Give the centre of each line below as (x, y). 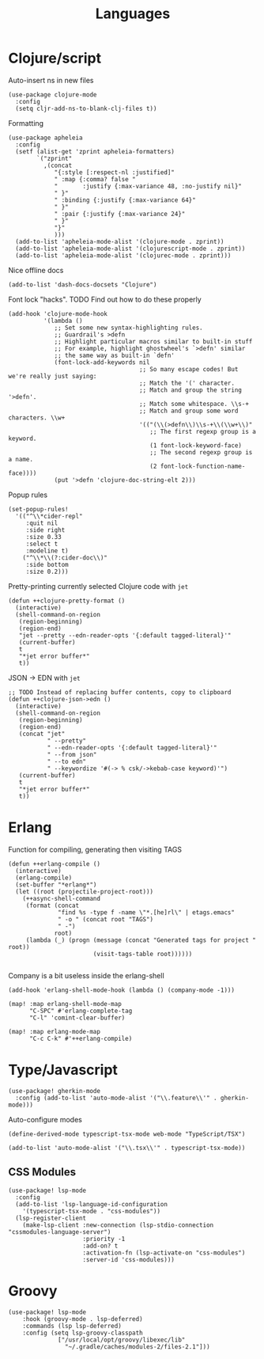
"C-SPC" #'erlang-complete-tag (81, 1011)
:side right (45, 530)
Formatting (26, 123)
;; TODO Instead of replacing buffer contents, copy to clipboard (120, 692)
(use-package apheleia (45, 138)
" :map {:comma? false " (95, 179)
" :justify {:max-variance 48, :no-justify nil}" (148, 186)
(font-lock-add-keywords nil (102, 362)
